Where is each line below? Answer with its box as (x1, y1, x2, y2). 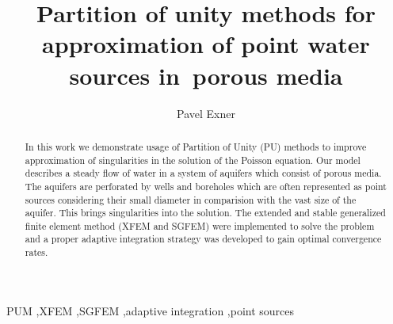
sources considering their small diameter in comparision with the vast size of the (25, 192, 357, 206)
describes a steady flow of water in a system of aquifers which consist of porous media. (25, 166, 382, 180)
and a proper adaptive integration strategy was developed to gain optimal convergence (25, 232, 382, 246)
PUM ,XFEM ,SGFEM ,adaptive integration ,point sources (6, 302, 295, 318)
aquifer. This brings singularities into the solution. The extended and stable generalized (25, 206, 386, 219)
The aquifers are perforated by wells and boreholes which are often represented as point (25, 179, 387, 192)
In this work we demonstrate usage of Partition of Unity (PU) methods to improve (25, 139, 367, 153)
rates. (25, 246, 48, 259)
